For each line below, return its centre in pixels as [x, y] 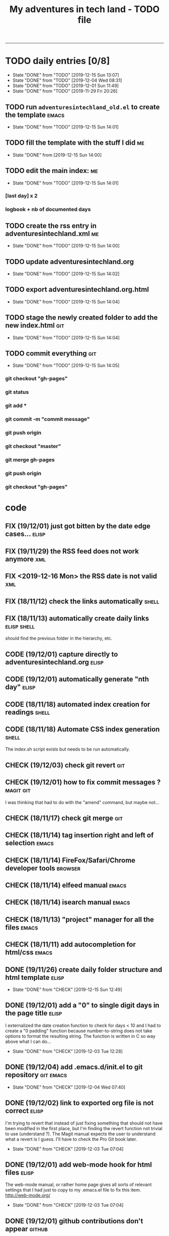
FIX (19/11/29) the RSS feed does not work [72, 551]
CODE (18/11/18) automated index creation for [78, 704]
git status [17, 392]
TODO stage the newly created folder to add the [81, 318]
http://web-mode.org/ [28, 1195]
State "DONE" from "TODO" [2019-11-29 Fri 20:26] [65, 91]
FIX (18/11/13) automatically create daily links [77, 618]
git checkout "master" [33, 446]
